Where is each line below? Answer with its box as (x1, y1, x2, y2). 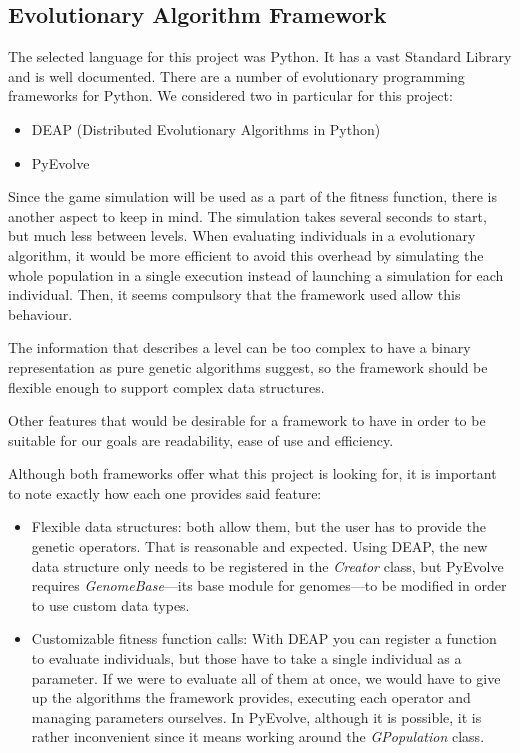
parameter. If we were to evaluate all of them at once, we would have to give (31, 667, 501, 688)
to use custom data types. (31, 594, 190, 615)
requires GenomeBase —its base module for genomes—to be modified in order (31, 575, 507, 596)
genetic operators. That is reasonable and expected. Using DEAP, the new (31, 536, 488, 557)
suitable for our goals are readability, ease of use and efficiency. (8, 429, 394, 450)
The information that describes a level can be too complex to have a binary (8, 337, 471, 358)
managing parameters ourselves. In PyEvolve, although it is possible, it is (31, 706, 482, 727)
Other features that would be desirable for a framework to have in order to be (8, 410, 486, 431)
